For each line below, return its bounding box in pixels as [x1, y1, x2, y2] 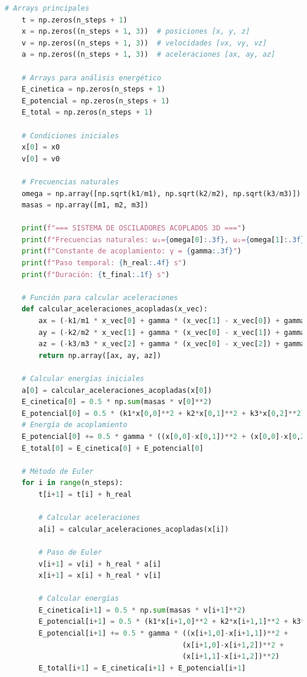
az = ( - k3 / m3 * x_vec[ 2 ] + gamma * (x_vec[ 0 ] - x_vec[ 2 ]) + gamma [38, 340, 305, 349]
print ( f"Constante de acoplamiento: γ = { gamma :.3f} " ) [21, 247, 241, 256]
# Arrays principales [5, 4, 90, 12]
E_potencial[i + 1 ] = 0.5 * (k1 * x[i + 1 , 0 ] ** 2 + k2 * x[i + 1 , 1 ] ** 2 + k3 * [38, 617, 305, 626]
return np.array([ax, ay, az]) [38, 351, 161, 360]
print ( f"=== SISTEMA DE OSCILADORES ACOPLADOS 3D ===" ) [21, 224, 246, 233]
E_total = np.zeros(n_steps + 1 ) [21, 108, 153, 117]
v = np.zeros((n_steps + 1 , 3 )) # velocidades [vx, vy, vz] [21, 38, 267, 47]
